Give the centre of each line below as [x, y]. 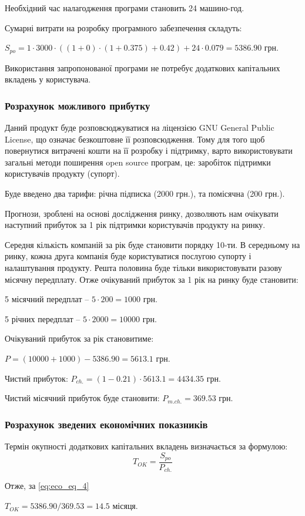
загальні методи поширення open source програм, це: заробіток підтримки [138, 162]
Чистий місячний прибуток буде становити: [82, 398]
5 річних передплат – [43, 318]
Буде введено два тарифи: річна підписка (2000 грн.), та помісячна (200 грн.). [145, 193]
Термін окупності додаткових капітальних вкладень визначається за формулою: [146, 446]
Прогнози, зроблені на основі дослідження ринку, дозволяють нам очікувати [142, 213]
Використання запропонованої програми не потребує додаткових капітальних [143, 67]
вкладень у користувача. [48, 79]
